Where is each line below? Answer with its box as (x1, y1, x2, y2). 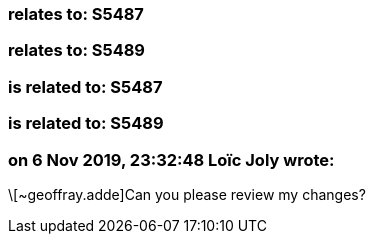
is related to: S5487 (8, 76, 163, 97)
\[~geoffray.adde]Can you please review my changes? (8, 185, 366, 203)
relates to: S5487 (8, 4, 144, 24)
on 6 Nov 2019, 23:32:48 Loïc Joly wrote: (8, 149, 335, 170)
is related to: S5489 (8, 113, 164, 134)
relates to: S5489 (8, 40, 145, 61)
